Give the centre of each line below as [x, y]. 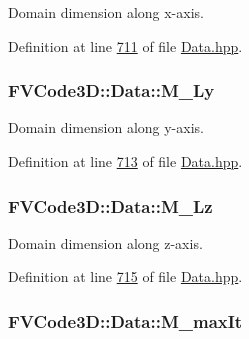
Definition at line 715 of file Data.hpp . [125, 276]
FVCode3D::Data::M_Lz [110, 205]
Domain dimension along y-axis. [106, 127]
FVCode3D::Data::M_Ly [111, 90]
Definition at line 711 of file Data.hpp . [125, 45]
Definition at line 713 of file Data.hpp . [125, 161]
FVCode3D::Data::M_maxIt [125, 320]
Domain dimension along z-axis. [105, 242]
